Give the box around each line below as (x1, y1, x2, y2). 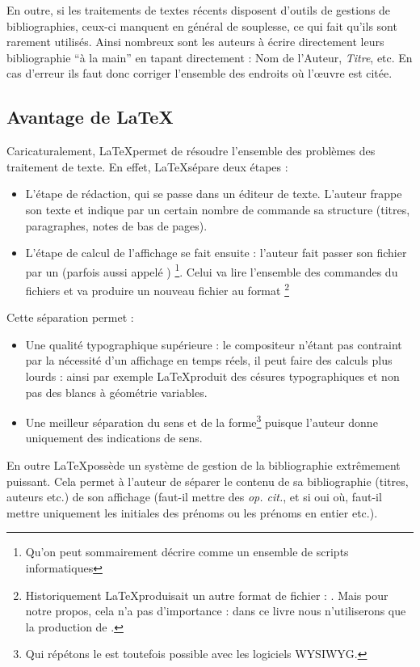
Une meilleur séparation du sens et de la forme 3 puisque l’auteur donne (25, 412, 378, 430)
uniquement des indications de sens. (25, 429, 203, 446)
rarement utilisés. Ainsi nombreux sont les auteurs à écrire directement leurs (6, 33, 384, 50)
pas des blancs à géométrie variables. (25, 383, 208, 400)
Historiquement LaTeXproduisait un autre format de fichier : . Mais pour (25, 586, 388, 603)
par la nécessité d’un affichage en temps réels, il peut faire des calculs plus (25, 352, 393, 369)
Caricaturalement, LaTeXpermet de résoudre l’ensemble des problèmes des (6, 142, 376, 159)
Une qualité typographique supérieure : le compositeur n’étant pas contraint (25, 336, 402, 352)
